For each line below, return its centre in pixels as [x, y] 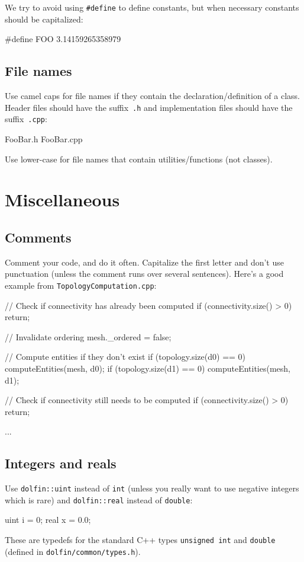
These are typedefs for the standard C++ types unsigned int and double [140, 540]
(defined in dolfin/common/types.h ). [73, 551]
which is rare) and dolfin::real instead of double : [99, 499]
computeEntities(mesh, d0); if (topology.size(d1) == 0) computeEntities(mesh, [148, 368]
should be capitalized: [44, 19]
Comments [38, 237]
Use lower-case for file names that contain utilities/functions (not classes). [139, 159]
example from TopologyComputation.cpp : [81, 285]
